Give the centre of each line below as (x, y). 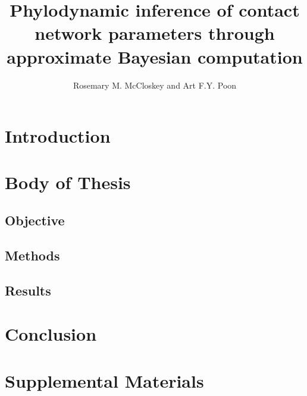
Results (28, 290)
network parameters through (155, 33)
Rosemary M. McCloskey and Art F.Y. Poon (155, 85)
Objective (35, 220)
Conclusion (51, 334)
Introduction (58, 136)
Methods (32, 255)
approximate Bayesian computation (155, 56)
